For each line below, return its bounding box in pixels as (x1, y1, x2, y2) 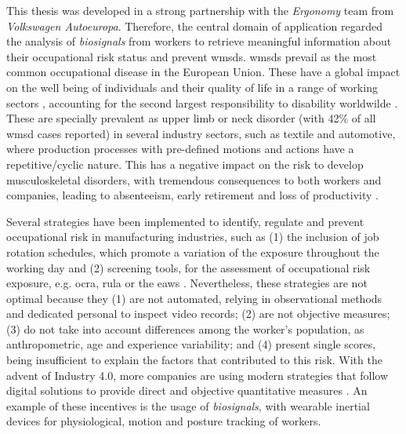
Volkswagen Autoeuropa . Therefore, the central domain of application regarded (6, 17, 383, 34)
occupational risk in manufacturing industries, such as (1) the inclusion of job (6, 228, 379, 245)
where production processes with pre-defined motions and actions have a (6, 140, 354, 157)
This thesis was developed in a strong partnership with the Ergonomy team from (6, 2, 394, 18)
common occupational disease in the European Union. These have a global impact (6, 64, 401, 80)
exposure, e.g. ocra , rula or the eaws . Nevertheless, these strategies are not (6, 275, 368, 291)
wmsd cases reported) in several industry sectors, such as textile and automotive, (6, 125, 396, 141)
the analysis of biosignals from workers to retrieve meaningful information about (6, 33, 392, 49)
